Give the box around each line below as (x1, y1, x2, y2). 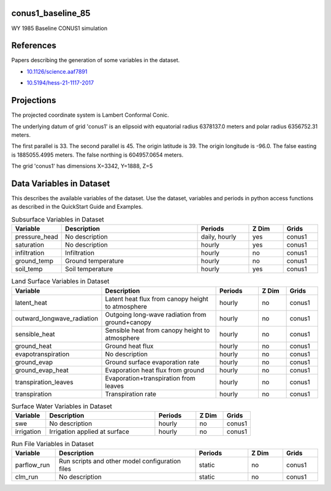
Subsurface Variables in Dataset (11, 215, 104, 223)
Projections (11, 95, 56, 106)
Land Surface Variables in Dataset (11, 277, 110, 285)
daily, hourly (200, 233, 237, 241)
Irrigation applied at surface (49, 427, 130, 436)
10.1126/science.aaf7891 (26, 68, 88, 75)
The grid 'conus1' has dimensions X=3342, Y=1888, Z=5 (11, 163, 153, 170)
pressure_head (15, 233, 58, 241)
